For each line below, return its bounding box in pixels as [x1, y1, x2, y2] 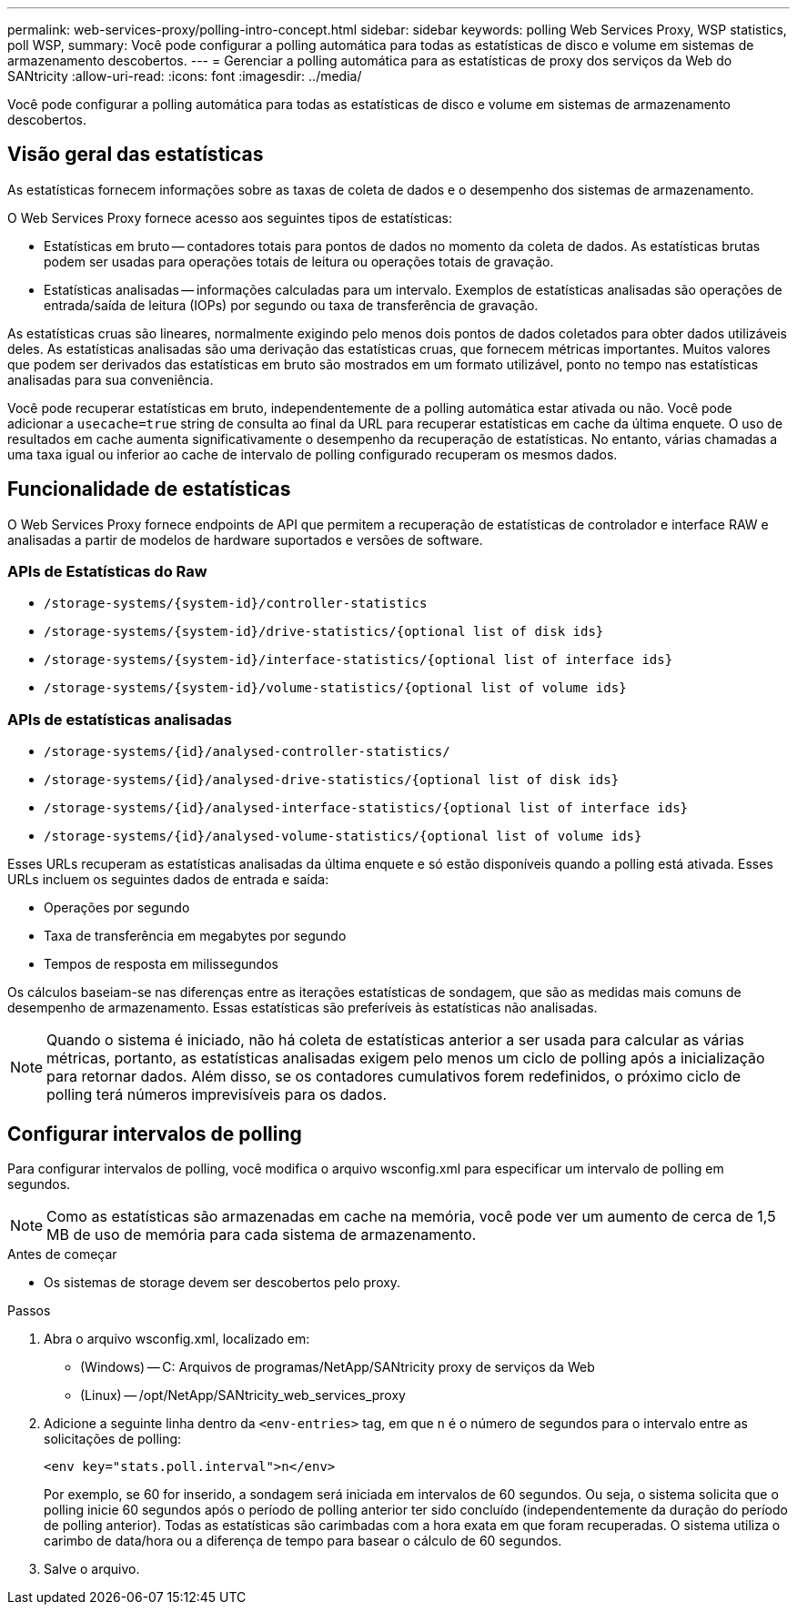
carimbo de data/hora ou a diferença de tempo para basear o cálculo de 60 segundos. [44, 1533, 562, 1549]
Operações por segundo [44, 900, 190, 916]
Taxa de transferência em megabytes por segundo [44, 928, 347, 944]
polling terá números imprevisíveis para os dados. [46, 1085, 387, 1104]
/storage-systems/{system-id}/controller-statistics [44, 596, 428, 611]
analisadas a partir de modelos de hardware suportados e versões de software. [7, 531, 483, 548]
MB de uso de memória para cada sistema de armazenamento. [46, 1225, 477, 1244]
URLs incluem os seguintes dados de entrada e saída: [7, 871, 329, 888]
